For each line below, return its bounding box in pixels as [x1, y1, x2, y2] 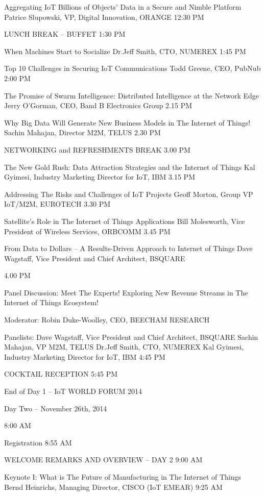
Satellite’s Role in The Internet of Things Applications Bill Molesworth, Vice [4, 215, 245, 226]
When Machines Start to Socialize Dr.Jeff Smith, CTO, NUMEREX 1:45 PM [4, 45, 246, 56]
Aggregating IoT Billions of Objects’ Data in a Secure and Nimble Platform [4, 2, 242, 12]
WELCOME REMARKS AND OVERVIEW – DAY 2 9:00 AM [4, 454, 203, 465]
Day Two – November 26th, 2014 [4, 403, 107, 413]
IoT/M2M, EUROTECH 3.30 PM [4, 199, 111, 209]
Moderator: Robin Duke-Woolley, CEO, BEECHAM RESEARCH [4, 314, 210, 325]
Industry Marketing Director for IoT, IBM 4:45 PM [4, 351, 165, 362]
